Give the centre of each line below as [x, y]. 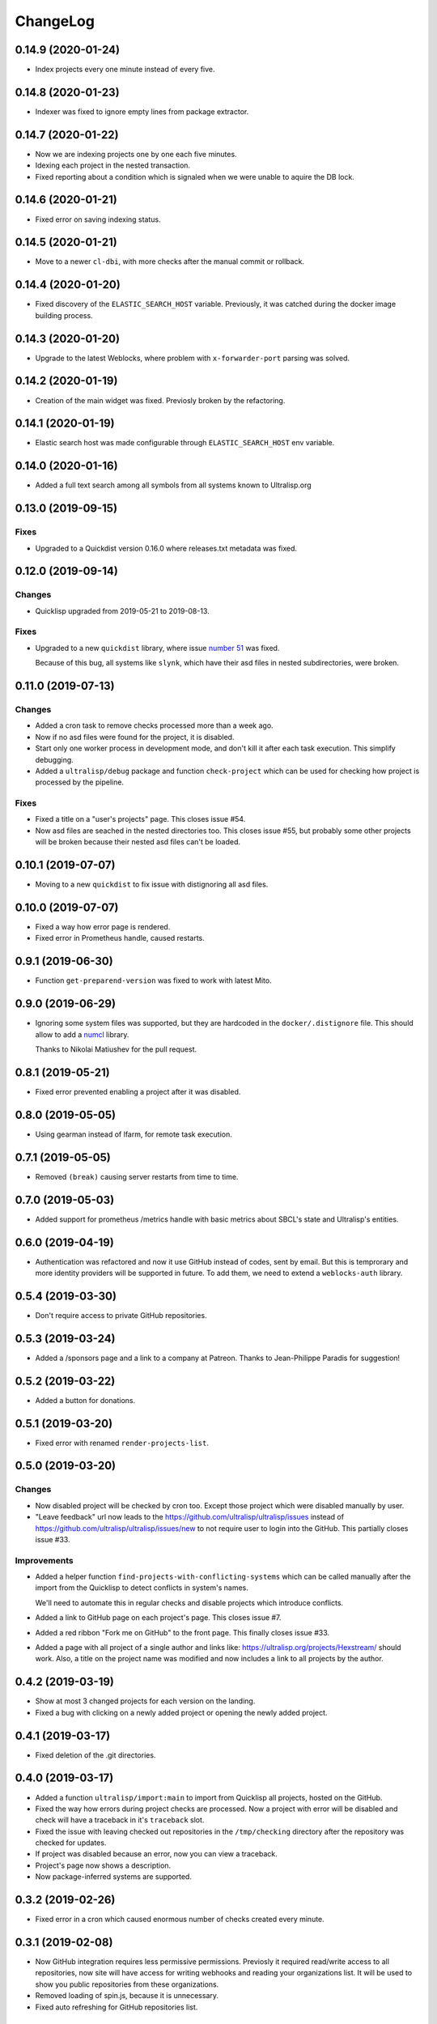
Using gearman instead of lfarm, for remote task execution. [134, 1134]
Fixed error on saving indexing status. [98, 219]
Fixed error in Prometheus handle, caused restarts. [120, 938]
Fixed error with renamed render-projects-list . [122, 1443]
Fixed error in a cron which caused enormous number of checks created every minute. [180, 1920]
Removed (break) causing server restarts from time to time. [137, 1176]
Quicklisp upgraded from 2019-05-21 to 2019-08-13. [122, 610]
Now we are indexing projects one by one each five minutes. [136, 154]
